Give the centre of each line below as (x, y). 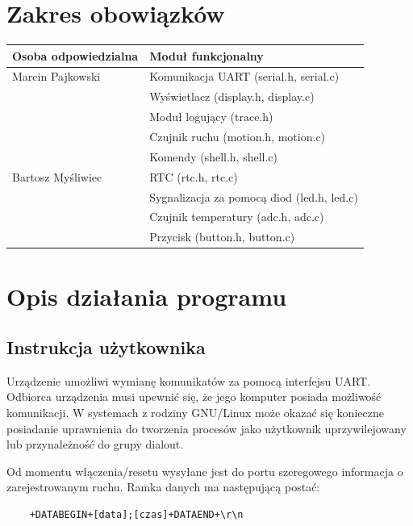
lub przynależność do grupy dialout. (95, 444)
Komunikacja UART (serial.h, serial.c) (244, 76)
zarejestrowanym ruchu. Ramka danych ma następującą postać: (163, 487)
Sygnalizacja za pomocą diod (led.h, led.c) (254, 196)
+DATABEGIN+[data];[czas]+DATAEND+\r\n (136, 515)
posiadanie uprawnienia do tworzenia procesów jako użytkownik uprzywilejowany (206, 428)
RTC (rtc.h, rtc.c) (194, 176)
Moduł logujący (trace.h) (211, 117)
